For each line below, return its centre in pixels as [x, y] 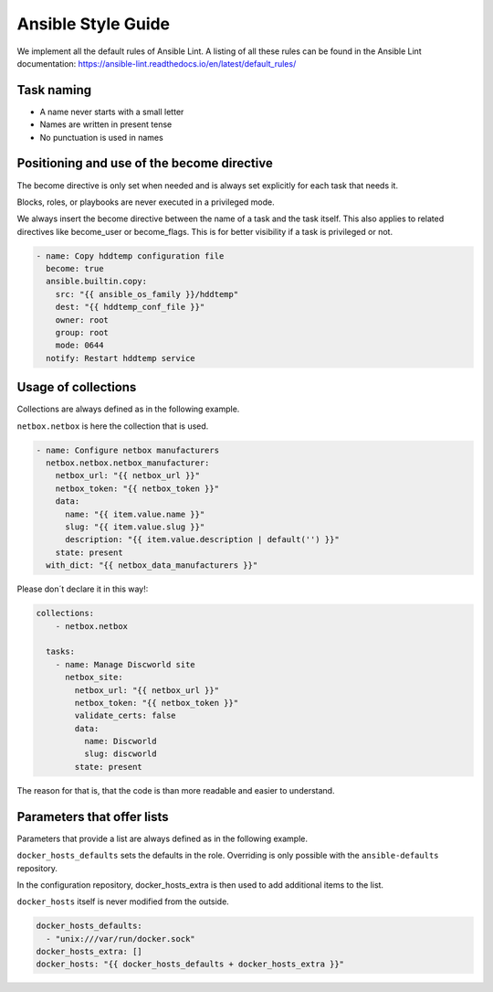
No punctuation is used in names [101, 137]
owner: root [82, 320]
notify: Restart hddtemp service [121, 358]
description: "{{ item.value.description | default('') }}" [202, 540]
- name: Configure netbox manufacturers [127, 450]
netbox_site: [94, 677]
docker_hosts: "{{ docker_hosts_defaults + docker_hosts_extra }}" [190, 964]
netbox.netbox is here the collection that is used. [113, 426]
